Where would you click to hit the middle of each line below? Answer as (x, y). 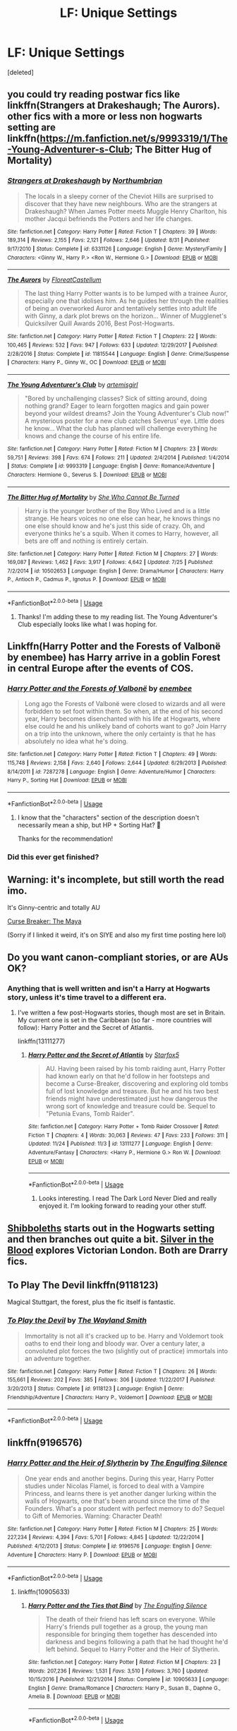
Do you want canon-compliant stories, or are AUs (118, 957)
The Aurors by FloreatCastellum (54, 280)
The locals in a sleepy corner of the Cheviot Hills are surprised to (119, 196)
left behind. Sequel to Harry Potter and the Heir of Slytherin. (133, 1649)
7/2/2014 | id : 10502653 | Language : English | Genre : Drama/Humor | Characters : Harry (116, 571)
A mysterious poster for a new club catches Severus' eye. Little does (124, 421)
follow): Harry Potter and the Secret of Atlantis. (85, 1028)
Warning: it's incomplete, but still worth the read (116, 880)
